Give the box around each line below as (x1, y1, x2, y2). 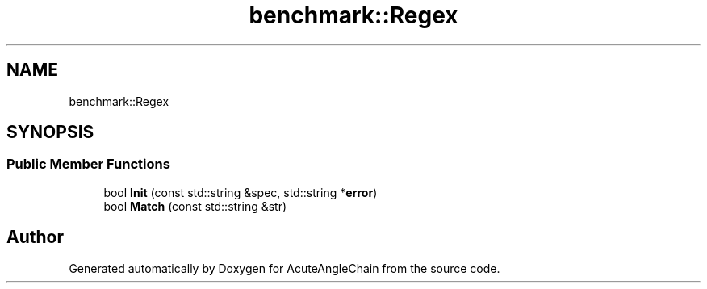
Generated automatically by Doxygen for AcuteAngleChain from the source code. (69, 261, 500, 275)
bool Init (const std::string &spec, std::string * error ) (103, 185, 378, 199)
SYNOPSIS (6, 122, 94, 143)
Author (6, 227, 64, 248)
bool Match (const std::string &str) (103, 199, 287, 213)
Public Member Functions (6, 156, 170, 173)
